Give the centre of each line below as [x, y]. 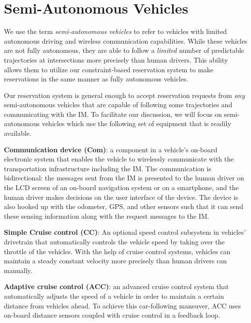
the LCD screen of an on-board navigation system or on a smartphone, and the [121, 187]
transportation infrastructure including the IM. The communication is [108, 168]
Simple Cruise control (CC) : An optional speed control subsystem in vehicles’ [125, 232]
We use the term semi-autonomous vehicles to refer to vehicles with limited [115, 31]
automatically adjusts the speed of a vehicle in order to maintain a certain [114, 296]
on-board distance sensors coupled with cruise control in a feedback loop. [112, 315]
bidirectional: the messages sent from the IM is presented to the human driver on [124, 178]
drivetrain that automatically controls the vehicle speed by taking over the [114, 242]
